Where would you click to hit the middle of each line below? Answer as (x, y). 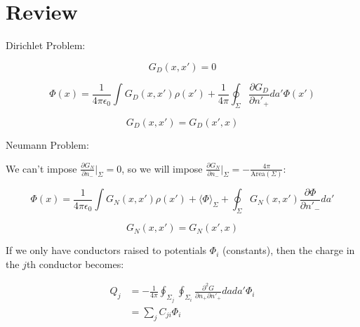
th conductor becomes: (75, 263)
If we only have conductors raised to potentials (106, 250)
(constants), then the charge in (288, 250)
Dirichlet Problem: (46, 45)
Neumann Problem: (47, 144)
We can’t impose (41, 168)
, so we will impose (162, 168)
